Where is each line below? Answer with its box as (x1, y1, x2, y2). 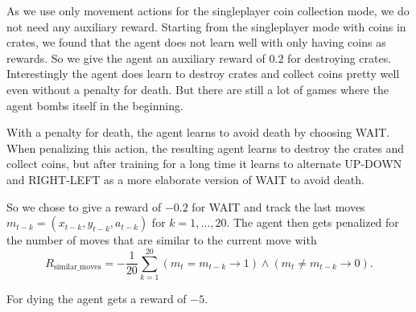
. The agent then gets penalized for (226, 214, 399, 231)
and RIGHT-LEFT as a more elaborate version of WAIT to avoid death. (6, 170, 365, 187)
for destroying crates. (287, 49, 392, 66)
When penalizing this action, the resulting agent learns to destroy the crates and (6, 139, 405, 156)
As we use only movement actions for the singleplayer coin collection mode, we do (6, 2, 410, 18)
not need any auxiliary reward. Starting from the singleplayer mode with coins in (6, 18, 406, 35)
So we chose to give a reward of (6, 198, 162, 215)
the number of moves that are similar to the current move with (6, 232, 317, 248)
